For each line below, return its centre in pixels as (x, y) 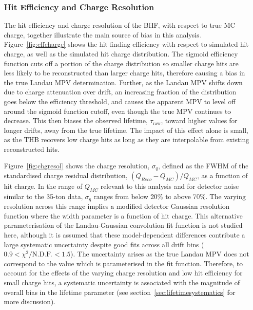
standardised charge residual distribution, (66, 175)
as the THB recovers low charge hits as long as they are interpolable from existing (127, 139)
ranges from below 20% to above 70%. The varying (170, 196)
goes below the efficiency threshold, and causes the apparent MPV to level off (120, 101)
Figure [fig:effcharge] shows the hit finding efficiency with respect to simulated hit (126, 44)
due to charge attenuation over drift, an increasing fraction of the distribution (120, 92)
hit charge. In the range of (43, 186)
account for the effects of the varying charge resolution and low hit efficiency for (123, 273)
